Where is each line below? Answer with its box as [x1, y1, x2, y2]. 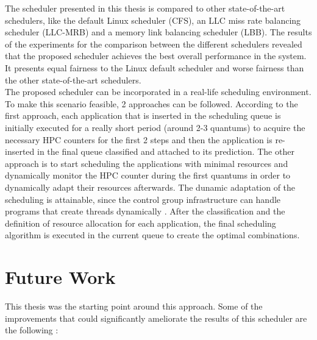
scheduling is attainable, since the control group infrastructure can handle [5, 193, 281, 205]
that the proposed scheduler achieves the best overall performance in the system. [5, 49, 307, 62]
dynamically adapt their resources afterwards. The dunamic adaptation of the [5, 180, 296, 193]
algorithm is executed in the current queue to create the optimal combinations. [5, 228, 300, 241]
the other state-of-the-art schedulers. [5, 73, 141, 86]
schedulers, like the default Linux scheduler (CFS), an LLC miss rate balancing [5, 13, 301, 26]
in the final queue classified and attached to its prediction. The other [37, 145, 294, 158]
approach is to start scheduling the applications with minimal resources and [5, 157, 288, 169]
